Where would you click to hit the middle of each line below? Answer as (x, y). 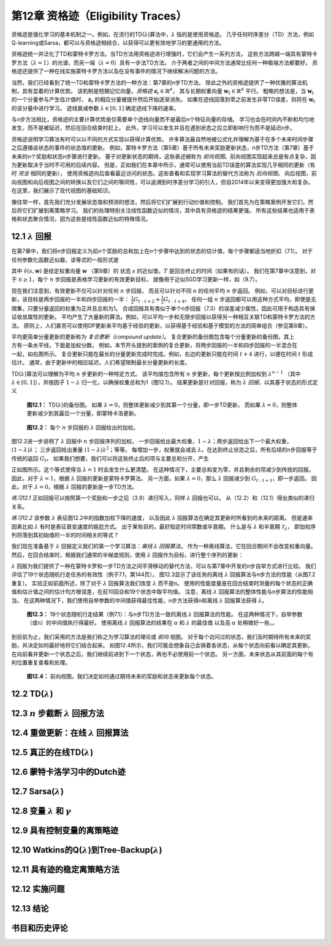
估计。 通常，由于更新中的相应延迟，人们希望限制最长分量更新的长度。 (101, 363)
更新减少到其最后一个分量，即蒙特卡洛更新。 (83, 413)
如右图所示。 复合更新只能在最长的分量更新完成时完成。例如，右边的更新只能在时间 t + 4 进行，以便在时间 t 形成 (170, 354)
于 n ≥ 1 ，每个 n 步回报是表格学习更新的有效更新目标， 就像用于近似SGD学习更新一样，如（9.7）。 (136, 279)
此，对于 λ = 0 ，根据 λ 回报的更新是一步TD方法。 (74, 486)
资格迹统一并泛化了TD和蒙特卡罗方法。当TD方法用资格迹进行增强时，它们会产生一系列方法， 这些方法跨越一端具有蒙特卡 (165, 54)
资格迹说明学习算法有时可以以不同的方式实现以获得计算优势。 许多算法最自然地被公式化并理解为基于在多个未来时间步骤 (162, 139)
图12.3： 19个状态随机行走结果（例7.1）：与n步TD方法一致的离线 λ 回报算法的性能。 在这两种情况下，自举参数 (165, 614)
